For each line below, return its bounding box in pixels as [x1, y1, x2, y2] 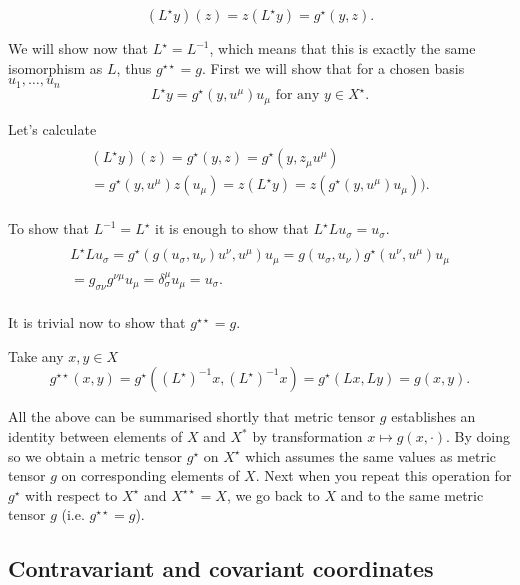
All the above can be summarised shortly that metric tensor [8, 406, 376, 427]
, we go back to [226, 484, 320, 505]
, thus [116, 57, 152, 78]
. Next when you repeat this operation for [255, 465, 512, 486]
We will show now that [8, 38, 149, 58]
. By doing [446, 426, 511, 446]
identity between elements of [8, 426, 183, 446]
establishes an [391, 406, 476, 427]
